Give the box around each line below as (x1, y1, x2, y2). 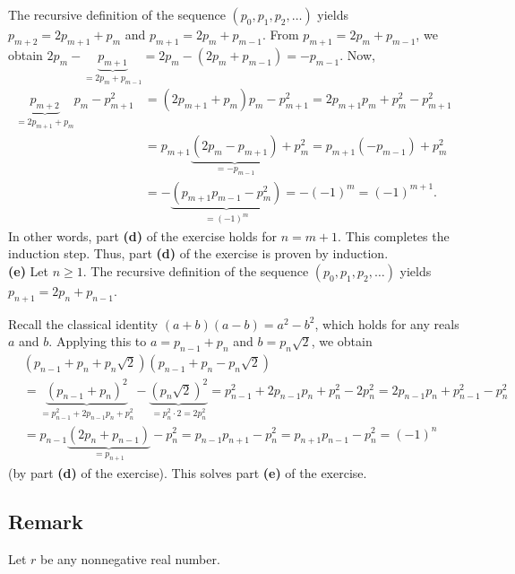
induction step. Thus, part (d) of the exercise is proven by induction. (8, 244, 389, 263)
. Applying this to (48, 332, 147, 351)
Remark (8, 507, 83, 535)
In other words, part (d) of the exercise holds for (8, 226, 277, 245)
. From (262, 25, 299, 43)
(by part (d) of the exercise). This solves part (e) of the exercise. (8, 463, 367, 482)
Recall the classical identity (8, 314, 159, 333)
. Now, (339, 45, 375, 64)
